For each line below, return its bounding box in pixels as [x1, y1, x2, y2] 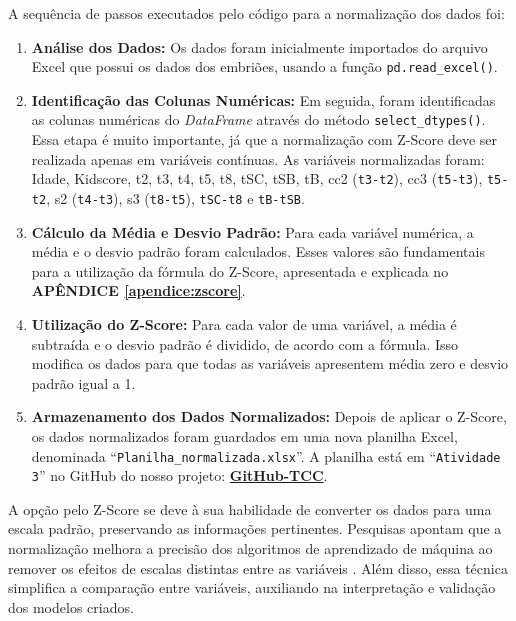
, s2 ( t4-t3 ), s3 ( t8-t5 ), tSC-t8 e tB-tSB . [46, 187, 305, 208]
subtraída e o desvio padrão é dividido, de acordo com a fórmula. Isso [31, 333, 459, 354]
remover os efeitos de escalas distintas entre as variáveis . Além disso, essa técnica [8, 557, 508, 578]
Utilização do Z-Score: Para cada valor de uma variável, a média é [31, 313, 457, 334]
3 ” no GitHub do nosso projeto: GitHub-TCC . [31, 465, 328, 486]
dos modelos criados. [8, 596, 134, 617]
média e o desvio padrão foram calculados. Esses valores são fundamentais [31, 241, 485, 262]
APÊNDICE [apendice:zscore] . [31, 280, 246, 301]
